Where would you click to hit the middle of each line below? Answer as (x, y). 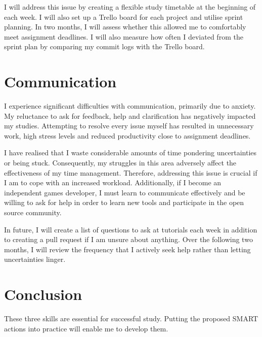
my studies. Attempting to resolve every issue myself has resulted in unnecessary (129, 126)
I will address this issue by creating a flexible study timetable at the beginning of (130, 7)
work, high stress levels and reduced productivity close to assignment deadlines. (127, 135)
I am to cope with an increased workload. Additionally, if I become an (113, 182)
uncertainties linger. (35, 259)
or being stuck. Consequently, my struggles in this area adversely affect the (120, 163)
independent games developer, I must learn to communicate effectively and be (125, 192)
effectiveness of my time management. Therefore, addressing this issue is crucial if (131, 172)
